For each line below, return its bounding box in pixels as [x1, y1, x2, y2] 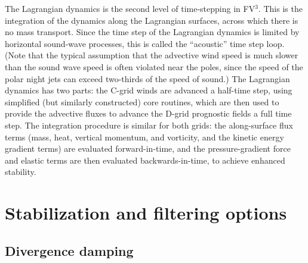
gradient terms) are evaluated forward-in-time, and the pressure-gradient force [5, 142, 291, 155]
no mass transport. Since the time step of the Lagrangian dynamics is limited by [5, 26, 300, 38]
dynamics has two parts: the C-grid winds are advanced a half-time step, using [5, 84, 292, 96]
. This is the [258, 2, 303, 14]
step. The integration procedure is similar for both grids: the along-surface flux [5, 118, 293, 131]
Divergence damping [5, 241, 134, 259]
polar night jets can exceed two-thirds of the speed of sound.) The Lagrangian [5, 72, 290, 84]
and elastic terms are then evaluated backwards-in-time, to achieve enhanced [5, 154, 285, 166]
